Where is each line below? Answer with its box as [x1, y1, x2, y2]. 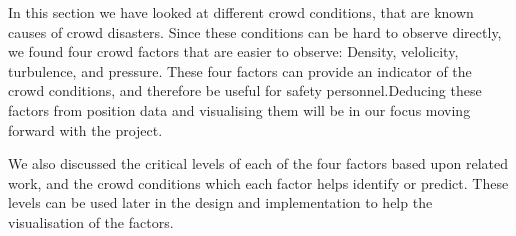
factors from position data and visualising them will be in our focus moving [8, 99, 471, 120]
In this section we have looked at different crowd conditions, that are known [8, 2, 474, 22]
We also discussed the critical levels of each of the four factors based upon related [8, 153, 508, 174]
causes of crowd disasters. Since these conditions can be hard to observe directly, [8, 21, 502, 42]
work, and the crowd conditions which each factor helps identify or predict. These [8, 172, 509, 193]
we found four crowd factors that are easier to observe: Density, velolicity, [8, 41, 459, 62]
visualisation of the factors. [8, 211, 174, 232]
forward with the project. [8, 119, 163, 140]
